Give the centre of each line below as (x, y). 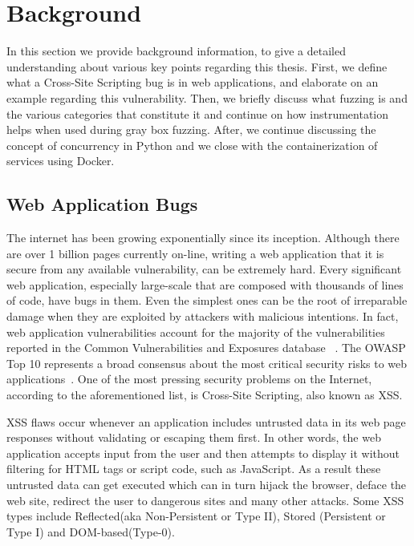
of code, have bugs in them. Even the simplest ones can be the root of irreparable (207, 300)
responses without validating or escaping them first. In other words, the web (194, 437)
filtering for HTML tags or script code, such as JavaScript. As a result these (194, 469)
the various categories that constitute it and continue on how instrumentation (198, 113)
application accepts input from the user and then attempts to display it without (203, 453)
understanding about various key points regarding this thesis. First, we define (197, 66)
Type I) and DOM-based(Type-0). (91, 531)
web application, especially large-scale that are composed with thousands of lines (205, 284)
